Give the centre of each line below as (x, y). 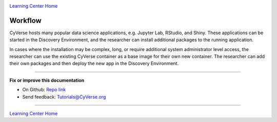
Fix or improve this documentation (47, 80)
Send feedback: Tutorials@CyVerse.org (64, 96)
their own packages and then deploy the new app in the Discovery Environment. (94, 63)
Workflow (26, 20)
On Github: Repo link (44, 90)
